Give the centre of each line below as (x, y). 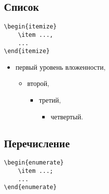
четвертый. (67, 116)
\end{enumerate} (30, 187)
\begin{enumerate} (34, 163)
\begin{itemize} (30, 27)
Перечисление (37, 143)
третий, (50, 100)
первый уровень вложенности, (60, 67)
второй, (38, 83)
